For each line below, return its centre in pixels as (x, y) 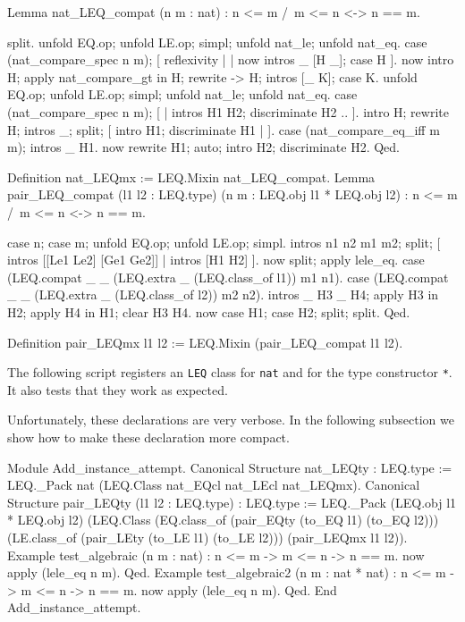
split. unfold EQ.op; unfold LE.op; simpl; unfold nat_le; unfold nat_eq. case (217, 42)
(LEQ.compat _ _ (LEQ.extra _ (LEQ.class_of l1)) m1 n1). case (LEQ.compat (228, 277)
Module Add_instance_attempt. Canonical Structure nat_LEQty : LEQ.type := (230, 467)
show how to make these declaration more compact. (148, 437)
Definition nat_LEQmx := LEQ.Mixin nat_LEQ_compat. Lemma (191, 177)
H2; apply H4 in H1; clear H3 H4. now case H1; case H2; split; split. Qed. (209, 311)
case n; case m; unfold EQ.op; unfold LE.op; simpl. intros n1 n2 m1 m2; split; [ (224, 242)
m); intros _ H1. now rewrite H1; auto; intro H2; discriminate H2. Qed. (204, 147)
